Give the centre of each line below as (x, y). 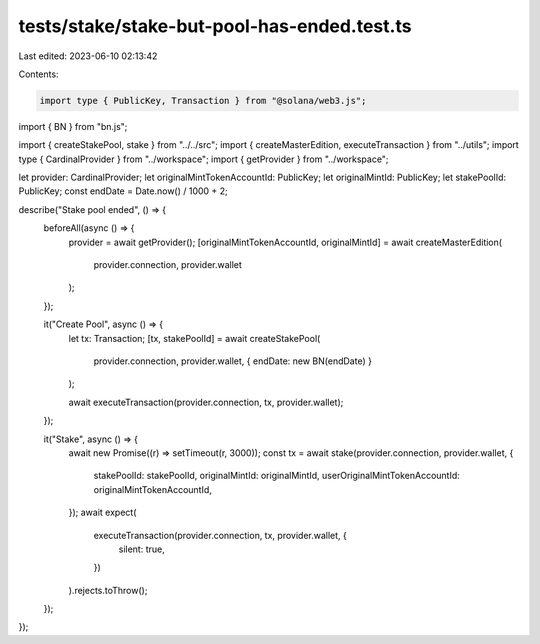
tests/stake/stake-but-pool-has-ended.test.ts (215, 26)
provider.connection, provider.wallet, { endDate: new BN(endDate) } (232, 361)
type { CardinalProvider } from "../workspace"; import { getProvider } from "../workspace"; (203, 159)
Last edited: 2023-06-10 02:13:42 (88, 56)
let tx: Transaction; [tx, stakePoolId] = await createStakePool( (194, 338)
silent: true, (141, 549)
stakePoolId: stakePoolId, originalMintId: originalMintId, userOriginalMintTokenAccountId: (276, 476)
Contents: (38, 74)
